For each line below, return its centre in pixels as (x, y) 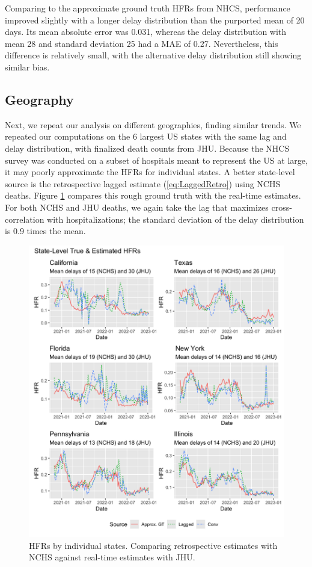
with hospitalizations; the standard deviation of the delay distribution (176, 219)
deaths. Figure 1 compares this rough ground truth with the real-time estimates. (153, 195)
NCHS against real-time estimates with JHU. (112, 557)
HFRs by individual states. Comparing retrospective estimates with (153, 545)
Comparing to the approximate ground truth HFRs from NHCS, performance (148, 8)
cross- (282, 207)
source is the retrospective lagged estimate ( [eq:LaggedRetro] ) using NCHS (143, 183)
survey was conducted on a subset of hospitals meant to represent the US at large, (156, 160)
